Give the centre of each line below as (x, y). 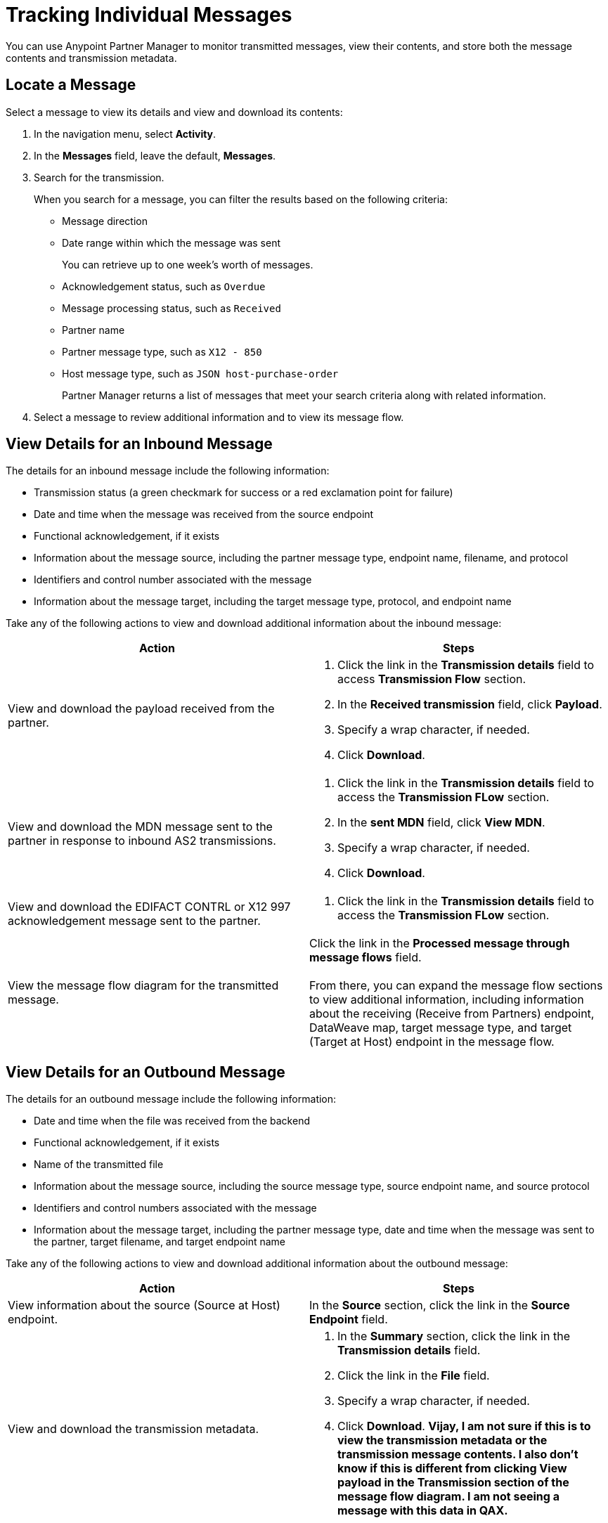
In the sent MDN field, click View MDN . (441, 823)
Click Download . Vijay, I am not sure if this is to (464, 1426)
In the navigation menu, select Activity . (125, 134)
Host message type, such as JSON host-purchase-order (200, 373)
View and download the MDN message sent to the (140, 827)
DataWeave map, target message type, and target (441, 1028)
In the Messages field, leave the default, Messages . (155, 155)
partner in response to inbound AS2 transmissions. (142, 841)
